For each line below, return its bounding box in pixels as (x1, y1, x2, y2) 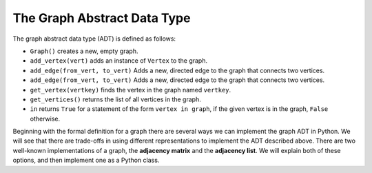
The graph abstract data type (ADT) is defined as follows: (12, 34, 176, 43)
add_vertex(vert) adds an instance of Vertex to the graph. (30, 57, 208, 65)
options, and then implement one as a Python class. (12, 156, 160, 165)
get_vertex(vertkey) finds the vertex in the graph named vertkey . (30, 85, 231, 94)
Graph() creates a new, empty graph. (30, 47, 138, 55)
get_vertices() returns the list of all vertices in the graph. (30, 95, 201, 103)
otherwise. (30, 114, 61, 123)
